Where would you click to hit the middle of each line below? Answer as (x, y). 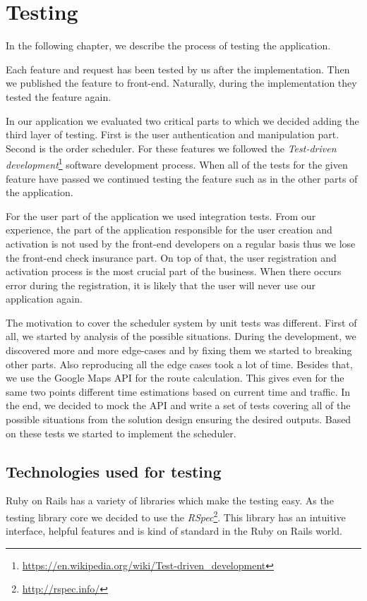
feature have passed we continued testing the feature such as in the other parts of (182, 178)
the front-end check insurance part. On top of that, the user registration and (171, 257)
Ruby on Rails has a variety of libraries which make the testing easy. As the (170, 500)
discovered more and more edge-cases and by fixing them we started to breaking (179, 350)
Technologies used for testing (114, 471)
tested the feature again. (59, 96)
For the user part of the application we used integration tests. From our (161, 215)
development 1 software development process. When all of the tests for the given (177, 163)
